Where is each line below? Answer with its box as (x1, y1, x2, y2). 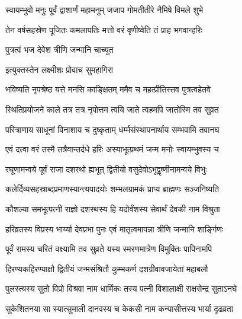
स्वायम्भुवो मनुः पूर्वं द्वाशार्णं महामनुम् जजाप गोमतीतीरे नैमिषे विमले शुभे (5, 4, 204, 15)
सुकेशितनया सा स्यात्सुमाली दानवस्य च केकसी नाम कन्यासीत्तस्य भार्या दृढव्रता (5, 302, 233, 314)
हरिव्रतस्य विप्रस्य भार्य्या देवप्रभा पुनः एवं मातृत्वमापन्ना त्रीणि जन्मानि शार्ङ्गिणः (5, 222, 224, 235)
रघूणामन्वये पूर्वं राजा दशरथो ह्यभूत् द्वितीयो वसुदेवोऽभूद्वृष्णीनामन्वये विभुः (5, 162, 207, 175)
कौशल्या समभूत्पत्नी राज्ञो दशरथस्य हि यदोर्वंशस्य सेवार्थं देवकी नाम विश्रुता (5, 202, 220, 215)
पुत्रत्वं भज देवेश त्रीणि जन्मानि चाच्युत (5, 43, 114, 56)
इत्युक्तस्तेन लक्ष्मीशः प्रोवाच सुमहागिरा (5, 63, 113, 75)
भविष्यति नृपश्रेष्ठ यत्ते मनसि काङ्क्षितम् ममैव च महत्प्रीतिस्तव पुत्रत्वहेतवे (5, 83, 211, 95)
